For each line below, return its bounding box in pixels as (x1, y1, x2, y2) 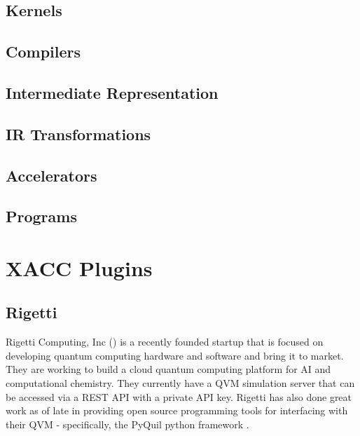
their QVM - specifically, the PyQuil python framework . (6, 416, 249, 431)
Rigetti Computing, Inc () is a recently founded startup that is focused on (6, 334, 324, 349)
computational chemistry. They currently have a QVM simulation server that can (6, 376, 355, 390)
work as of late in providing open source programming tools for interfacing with (6, 403, 348, 418)
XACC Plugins (6, 253, 153, 282)
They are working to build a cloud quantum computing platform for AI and (6, 362, 331, 376)
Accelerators (6, 164, 97, 186)
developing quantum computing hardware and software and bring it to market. (6, 348, 344, 362)
